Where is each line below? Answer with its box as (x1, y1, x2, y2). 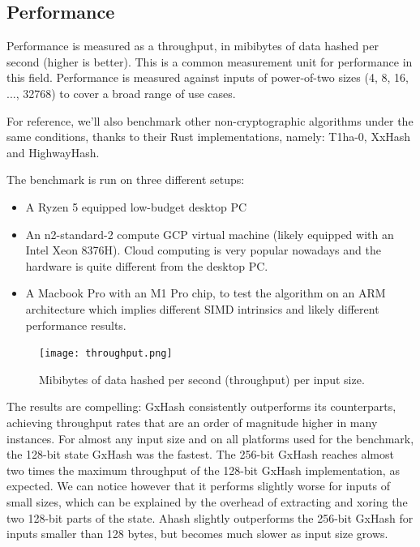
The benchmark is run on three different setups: (6, 171, 245, 188)
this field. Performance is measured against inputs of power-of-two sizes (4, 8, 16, (6, 69, 409, 86)
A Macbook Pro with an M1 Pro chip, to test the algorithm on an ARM (25, 284, 386, 301)
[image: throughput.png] (39, 348, 173, 360)
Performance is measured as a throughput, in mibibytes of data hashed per (6, 37, 379, 54)
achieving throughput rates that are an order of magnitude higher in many (6, 413, 378, 430)
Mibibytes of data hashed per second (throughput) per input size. (39, 370, 365, 387)
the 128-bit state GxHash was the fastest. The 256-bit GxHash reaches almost (6, 446, 394, 463)
